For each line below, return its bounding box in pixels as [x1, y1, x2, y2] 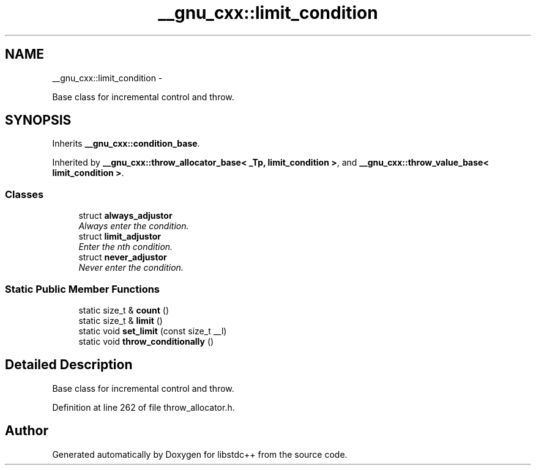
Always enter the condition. [78, 221, 189, 232]
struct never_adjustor [78, 252, 167, 263]
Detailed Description [5, 357, 133, 373]
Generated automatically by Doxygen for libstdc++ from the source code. [52, 449, 348, 460]
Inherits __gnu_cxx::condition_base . [52, 138, 200, 149]
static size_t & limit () [78, 315, 163, 326]
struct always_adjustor [78, 210, 173, 221]
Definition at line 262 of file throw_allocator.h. [52, 402, 235, 413]
